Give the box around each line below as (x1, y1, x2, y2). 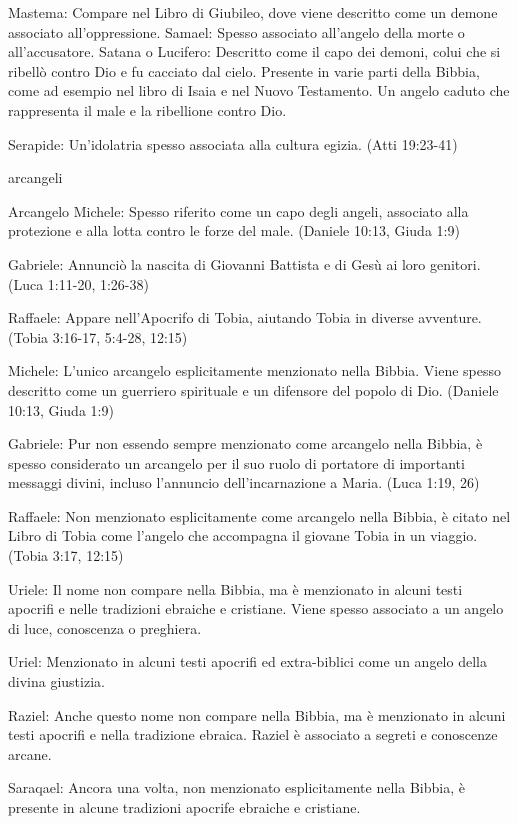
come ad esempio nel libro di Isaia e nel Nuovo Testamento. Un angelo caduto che (8, 80, 510, 101)
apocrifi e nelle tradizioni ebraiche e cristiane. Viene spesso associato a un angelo (8, 598, 504, 619)
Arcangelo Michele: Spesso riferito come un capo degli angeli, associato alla (8, 200, 469, 221)
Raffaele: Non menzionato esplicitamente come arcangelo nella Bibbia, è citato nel (8, 505, 511, 526)
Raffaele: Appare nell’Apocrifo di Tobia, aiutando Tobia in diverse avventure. (8, 307, 482, 328)
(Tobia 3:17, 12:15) (8, 545, 124, 566)
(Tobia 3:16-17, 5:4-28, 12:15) (8, 326, 188, 347)
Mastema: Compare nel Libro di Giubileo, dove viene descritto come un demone (8, 2, 498, 22)
